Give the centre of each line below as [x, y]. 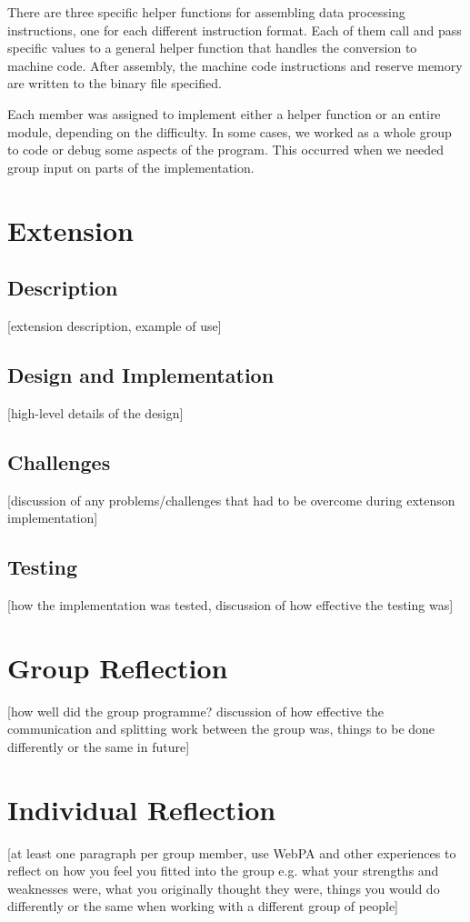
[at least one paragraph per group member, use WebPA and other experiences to [232, 852]
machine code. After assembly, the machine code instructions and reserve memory [235, 65]
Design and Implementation [141, 374]
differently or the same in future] [99, 746]
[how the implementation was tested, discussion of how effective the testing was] [230, 604]
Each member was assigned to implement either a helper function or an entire [224, 113]
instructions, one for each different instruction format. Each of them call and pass [235, 30]
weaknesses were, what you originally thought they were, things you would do [224, 888]
